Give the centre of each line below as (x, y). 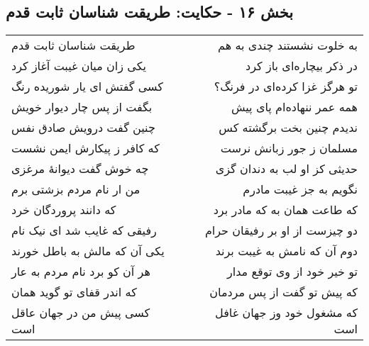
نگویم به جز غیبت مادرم (300, 189)
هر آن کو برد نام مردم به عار (81, 272)
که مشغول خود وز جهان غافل (286, 313)
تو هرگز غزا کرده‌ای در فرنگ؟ (286, 86)
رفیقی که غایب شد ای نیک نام (84, 230)
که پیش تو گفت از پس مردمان (283, 292)
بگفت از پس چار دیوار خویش (82, 107)
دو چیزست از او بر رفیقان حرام (281, 230)
